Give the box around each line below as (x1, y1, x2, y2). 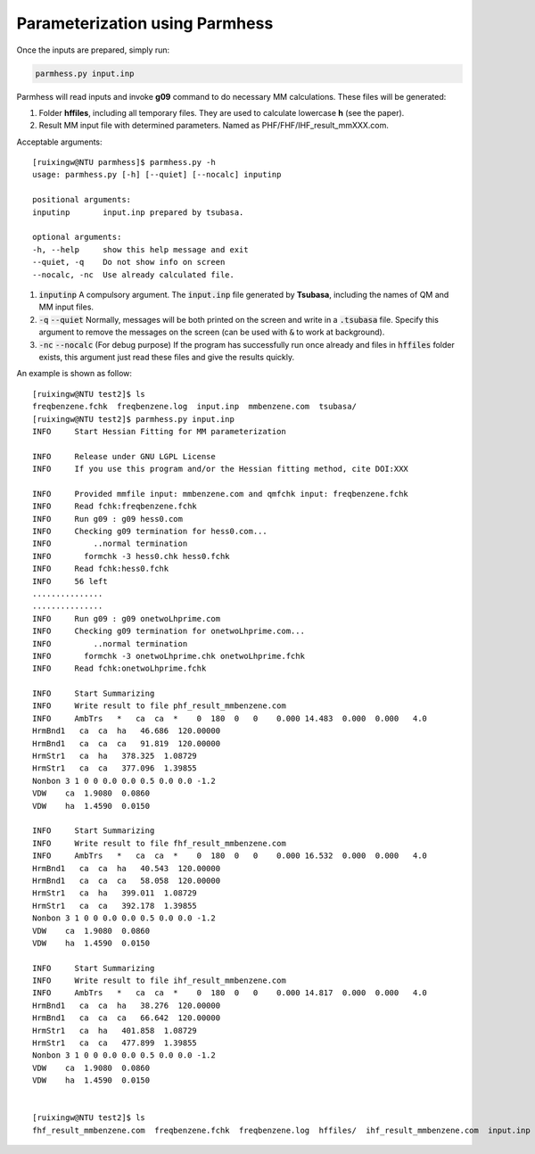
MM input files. (38, 301, 94, 312)
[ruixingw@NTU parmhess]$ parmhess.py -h (32, 157, 216, 168)
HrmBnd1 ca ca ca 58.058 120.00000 (32, 875, 221, 886)
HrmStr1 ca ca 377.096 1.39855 (32, 763, 198, 773)
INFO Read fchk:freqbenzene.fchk (32, 501, 198, 512)
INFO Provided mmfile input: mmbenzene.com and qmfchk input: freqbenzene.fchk (32, 489, 409, 499)
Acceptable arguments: (16, 136, 103, 147)
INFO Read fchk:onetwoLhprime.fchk (32, 664, 207, 673)
